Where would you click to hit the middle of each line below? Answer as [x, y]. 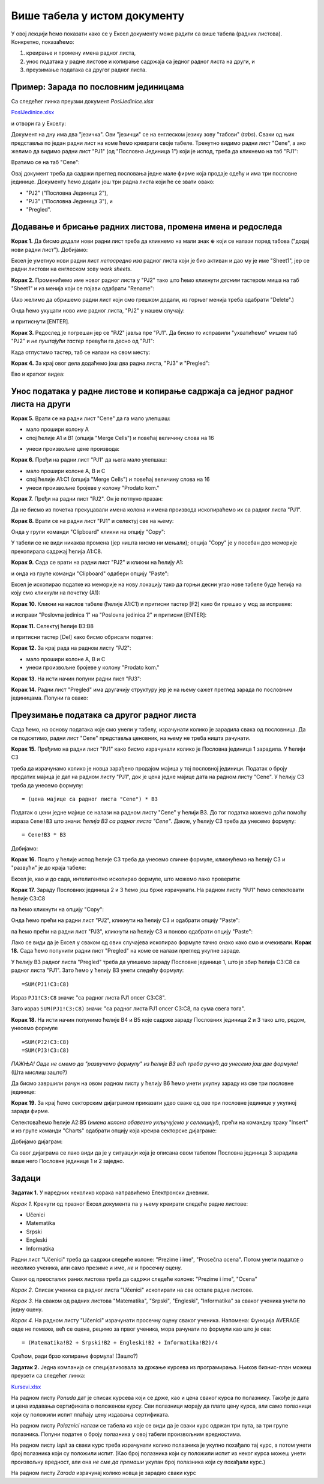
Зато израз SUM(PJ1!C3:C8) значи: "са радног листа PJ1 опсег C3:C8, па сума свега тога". [128, 1009]
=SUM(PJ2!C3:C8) [46, 1042]
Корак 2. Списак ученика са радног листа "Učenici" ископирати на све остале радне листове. [132, 1290]
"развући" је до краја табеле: [49, 868]
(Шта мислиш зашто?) [39, 1072]
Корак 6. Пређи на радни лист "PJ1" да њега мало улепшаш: [89, 460]
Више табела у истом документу [98, 16]
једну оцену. [27, 1309]
